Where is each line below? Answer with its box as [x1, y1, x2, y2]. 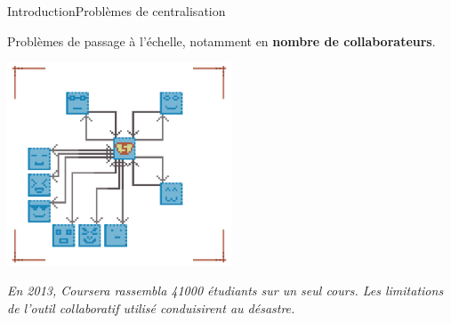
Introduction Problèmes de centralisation [7, 2, 226, 20]
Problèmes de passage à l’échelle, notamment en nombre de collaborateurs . [7, 31, 436, 50]
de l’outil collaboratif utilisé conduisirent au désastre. [7, 298, 295, 317]
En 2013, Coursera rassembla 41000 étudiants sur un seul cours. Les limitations [7, 281, 444, 300]
